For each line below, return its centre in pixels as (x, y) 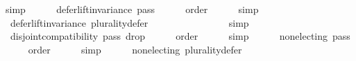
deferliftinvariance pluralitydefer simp (129, 22)
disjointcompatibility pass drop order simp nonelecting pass (180, 36)
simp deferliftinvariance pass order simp (132, 9)
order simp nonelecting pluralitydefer (135, 49)
